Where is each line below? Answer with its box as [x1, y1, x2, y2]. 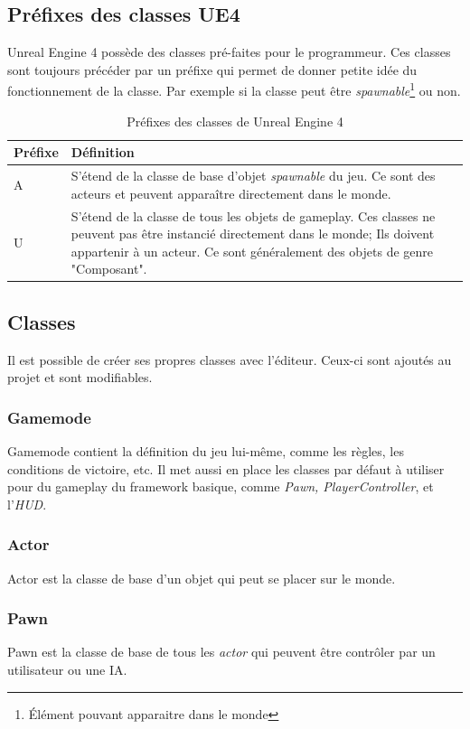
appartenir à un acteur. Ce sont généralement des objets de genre [70, 241, 434, 260]
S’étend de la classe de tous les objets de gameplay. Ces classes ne [70, 206, 436, 225]
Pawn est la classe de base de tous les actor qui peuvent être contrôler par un [7, 642, 436, 661]
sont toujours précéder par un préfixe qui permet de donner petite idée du [7, 60, 418, 79]
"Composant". [70, 259, 147, 278]
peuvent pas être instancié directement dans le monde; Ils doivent [70, 224, 435, 243]
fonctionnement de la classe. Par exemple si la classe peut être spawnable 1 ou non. [7, 79, 461, 100]
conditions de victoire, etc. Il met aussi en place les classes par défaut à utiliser [7, 459, 445, 478]
